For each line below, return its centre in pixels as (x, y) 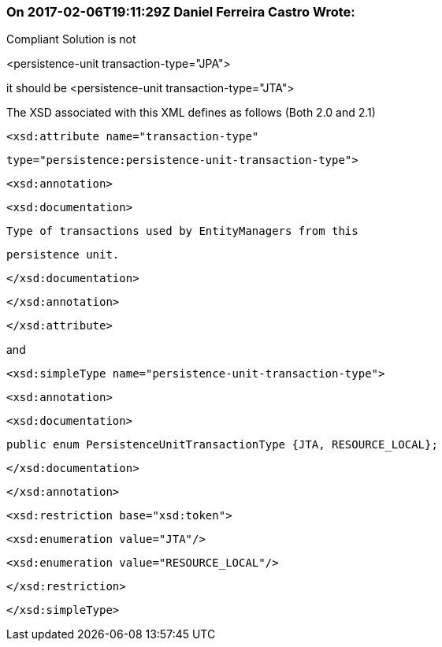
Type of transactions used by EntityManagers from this (182, 231)
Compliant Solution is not (71, 39)
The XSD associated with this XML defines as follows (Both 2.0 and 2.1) (191, 113)
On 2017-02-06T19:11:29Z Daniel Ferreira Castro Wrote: (181, 12)
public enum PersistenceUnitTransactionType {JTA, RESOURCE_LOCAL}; (222, 445)
